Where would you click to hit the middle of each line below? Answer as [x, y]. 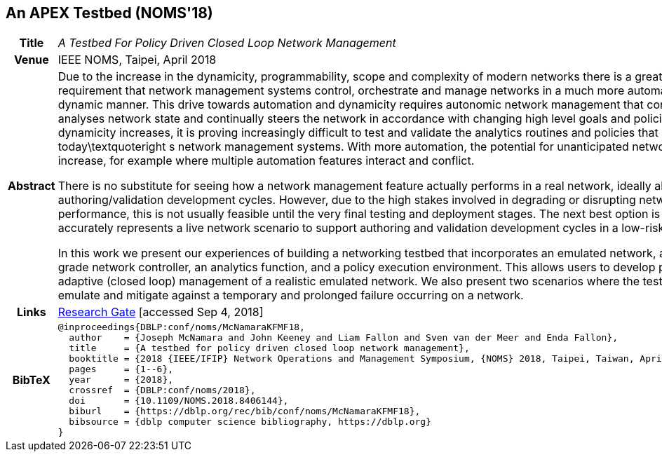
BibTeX [31, 380]
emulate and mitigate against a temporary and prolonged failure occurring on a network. [291, 295]
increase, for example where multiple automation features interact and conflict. [266, 161]
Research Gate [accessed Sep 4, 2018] [161, 312]
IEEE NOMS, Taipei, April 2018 [137, 60]
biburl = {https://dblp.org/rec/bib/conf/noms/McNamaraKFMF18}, [245, 411]
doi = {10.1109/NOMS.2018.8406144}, [179, 401]
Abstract [32, 186]
